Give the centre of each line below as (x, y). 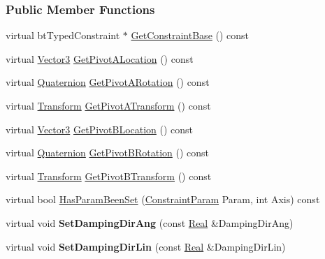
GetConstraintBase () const (190, 35)
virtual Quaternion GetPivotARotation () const (108, 82)
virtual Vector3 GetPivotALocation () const (100, 58)
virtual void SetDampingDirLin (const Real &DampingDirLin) (146, 246)
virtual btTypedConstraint (63, 35)
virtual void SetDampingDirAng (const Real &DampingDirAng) (150, 222)
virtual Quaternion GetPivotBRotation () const (108, 153)
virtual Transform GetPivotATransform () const (108, 105)
